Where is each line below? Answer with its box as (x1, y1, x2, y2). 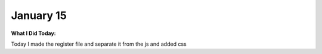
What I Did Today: (11, 30, 56, 37)
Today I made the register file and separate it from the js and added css (11, 40, 187, 47)
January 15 (11, 9, 67, 22)
